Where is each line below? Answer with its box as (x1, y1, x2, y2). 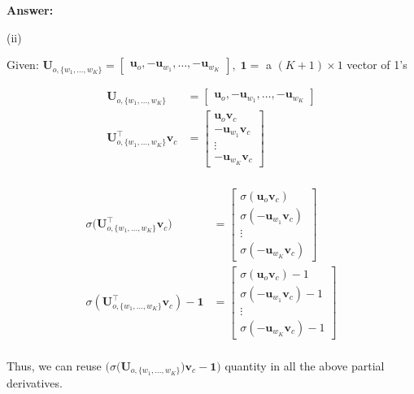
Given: (7, 56, 39, 73)
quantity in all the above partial (224, 357, 385, 374)
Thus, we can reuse (7, 357, 102, 374)
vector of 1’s (346, 56, 407, 73)
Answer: (7, 2, 54, 18)
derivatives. (7, 375, 63, 392)
